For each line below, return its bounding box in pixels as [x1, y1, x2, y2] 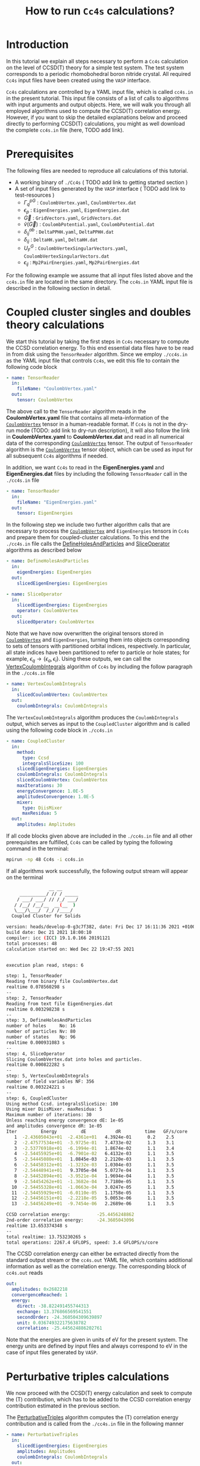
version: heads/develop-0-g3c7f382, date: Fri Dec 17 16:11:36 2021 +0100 [6, 924, 196, 930]
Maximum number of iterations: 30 [6, 1112, 92, 1118]
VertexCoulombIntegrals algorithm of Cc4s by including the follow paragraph [6, 662, 193, 670]
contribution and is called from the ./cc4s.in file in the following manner [6, 1420, 184, 1427]
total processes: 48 [6, 940, 58, 946]
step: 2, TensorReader [6, 995, 62, 1001]
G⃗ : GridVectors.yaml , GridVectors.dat [23, 214, 122, 222]
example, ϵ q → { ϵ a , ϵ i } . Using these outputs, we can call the [6, 655, 151, 664]
